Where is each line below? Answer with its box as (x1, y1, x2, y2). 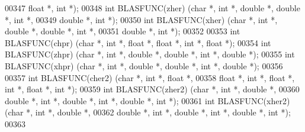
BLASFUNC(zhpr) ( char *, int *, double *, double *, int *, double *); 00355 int (5, 48, 295, 60)
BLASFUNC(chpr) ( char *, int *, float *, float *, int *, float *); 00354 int (5, 36, 271, 49)
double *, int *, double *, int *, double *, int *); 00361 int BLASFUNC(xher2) (5, 94, 290, 107)
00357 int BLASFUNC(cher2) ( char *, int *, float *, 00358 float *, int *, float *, (5, 71, 295, 83)
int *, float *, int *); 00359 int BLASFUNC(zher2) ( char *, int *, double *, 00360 (5, 83, 300, 95)
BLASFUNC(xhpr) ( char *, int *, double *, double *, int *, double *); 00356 (5, 59, 283, 72)
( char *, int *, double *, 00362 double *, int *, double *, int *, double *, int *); (5, 106, 291, 118)
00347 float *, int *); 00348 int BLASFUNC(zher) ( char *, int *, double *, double (5, 2, 300, 14)
